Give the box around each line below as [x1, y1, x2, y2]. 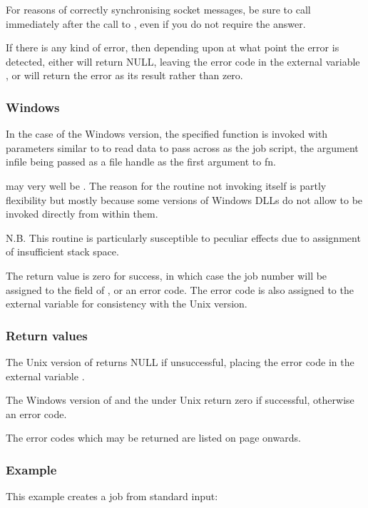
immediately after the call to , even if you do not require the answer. [6, 16, 306, 31]
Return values [6, 326, 88, 344]
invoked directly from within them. [6, 206, 158, 221]
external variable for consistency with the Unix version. [6, 296, 247, 311]
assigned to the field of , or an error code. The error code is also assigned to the [6, 282, 354, 297]
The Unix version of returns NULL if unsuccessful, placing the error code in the [6, 354, 354, 369]
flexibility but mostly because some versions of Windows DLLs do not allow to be [6, 192, 363, 207]
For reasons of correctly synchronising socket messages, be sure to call [6, 2, 311, 16]
